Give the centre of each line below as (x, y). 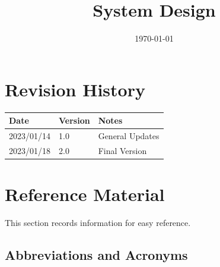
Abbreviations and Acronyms (96, 255)
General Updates (129, 136)
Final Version (122, 150)
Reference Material (85, 194)
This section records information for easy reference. (98, 223)
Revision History (75, 89)
